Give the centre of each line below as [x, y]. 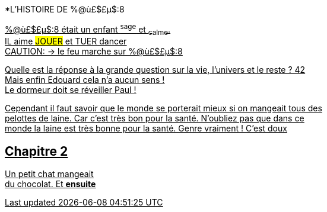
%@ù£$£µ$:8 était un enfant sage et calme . [88, 30]
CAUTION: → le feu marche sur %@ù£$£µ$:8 [94, 52]
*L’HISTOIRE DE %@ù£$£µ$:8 [65, 9]
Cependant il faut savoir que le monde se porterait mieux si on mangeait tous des [163, 108]
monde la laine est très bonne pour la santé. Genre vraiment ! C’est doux [146, 129]
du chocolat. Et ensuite [50, 184]
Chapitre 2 [36, 151]
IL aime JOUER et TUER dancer [66, 41]
